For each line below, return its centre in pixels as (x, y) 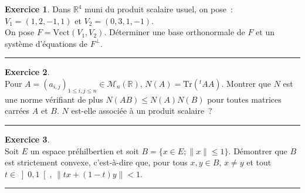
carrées (17, 111)
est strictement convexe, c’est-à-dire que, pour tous (96, 162)
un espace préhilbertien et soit (84, 150)
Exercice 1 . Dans (38, 9)
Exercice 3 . (27, 139)
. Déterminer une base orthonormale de (174, 32)
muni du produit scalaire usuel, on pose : (159, 9)
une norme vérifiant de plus (54, 99)
